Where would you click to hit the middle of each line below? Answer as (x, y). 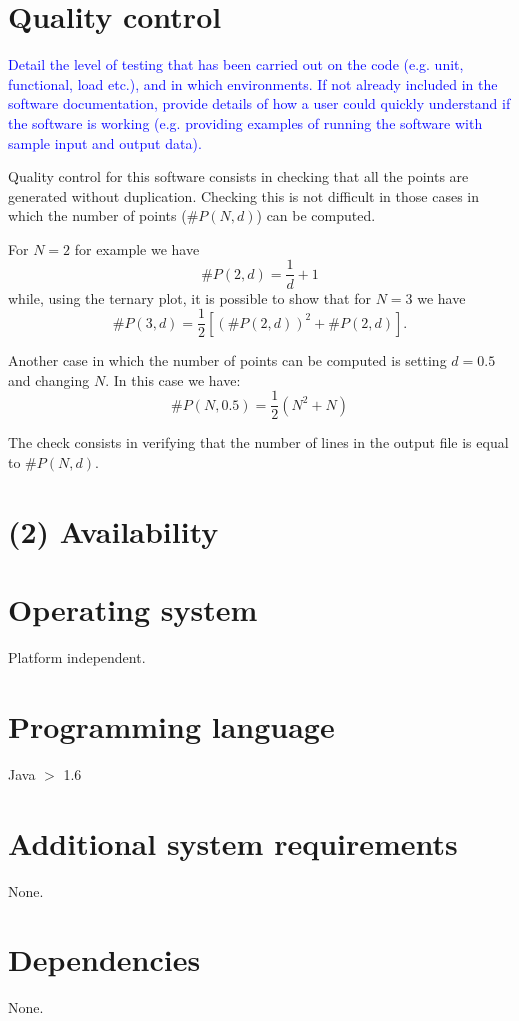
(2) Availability (113, 530)
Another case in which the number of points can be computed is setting (227, 360)
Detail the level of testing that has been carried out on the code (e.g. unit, (236, 64)
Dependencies (104, 959)
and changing (49, 379)
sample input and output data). (105, 142)
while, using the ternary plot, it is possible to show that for (189, 297)
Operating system (133, 609)
